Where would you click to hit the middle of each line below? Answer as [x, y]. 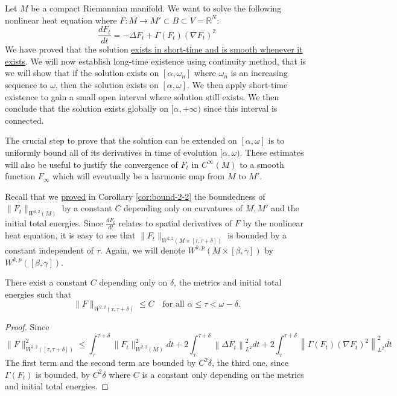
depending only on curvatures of [183, 208]
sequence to [26, 85]
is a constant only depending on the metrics [223, 374]
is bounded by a [257, 235]
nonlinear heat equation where [61, 20]
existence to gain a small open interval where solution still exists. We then [142, 96]
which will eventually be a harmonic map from [139, 176]
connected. [24, 120]
